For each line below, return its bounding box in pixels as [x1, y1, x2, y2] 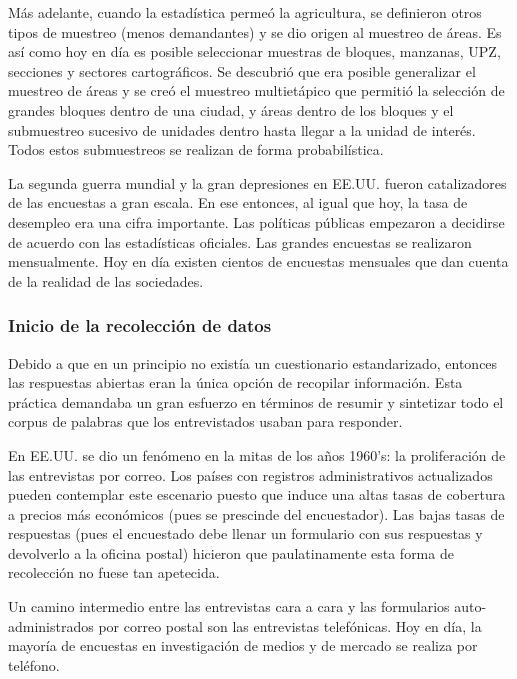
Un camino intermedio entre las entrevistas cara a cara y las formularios [8, 596, 450, 617]
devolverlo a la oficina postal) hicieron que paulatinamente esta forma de [8, 542, 454, 563]
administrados [8, 615, 94, 636]
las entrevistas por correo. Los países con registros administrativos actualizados [8, 464, 493, 485]
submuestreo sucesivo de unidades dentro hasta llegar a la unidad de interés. [8, 119, 476, 140]
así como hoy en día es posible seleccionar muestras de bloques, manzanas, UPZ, [8, 41, 501, 62]
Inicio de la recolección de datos [8, 313, 272, 338]
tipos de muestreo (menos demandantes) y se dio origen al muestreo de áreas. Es [8, 21, 502, 42]
